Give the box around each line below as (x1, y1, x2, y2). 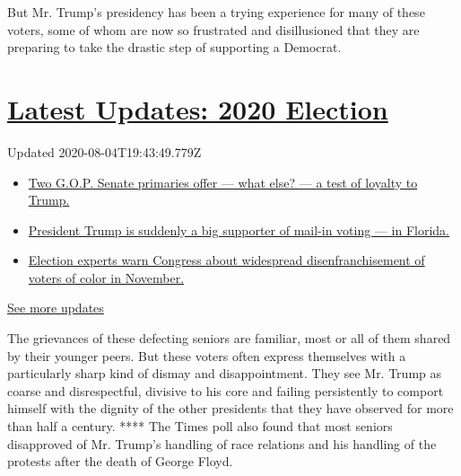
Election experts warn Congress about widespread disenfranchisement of (28, 251, 425, 269)
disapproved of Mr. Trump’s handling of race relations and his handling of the (7, 434, 437, 453)
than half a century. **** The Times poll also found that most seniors (7, 417, 393, 436)
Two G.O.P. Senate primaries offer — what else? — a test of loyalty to (28, 172, 418, 191)
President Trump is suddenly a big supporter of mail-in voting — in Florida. (28, 220, 449, 239)
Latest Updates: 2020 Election (7, 90, 388, 127)
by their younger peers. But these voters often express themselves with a (7, 346, 406, 365)
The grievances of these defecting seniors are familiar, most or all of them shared (7, 329, 451, 348)
